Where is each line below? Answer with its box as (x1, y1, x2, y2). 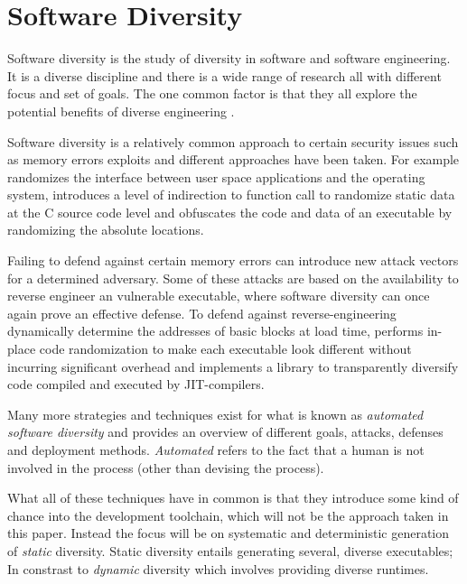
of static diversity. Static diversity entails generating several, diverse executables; (7, 541, 453, 560)
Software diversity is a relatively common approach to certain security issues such (7, 132, 459, 151)
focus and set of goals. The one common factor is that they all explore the (7, 84, 417, 103)
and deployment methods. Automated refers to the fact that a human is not (7, 440, 425, 459)
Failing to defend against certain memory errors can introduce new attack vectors (7, 251, 459, 270)
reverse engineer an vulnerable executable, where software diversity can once (7, 286, 430, 305)
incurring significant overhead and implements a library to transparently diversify (7, 357, 459, 375)
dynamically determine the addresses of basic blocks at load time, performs (7, 321, 424, 340)
